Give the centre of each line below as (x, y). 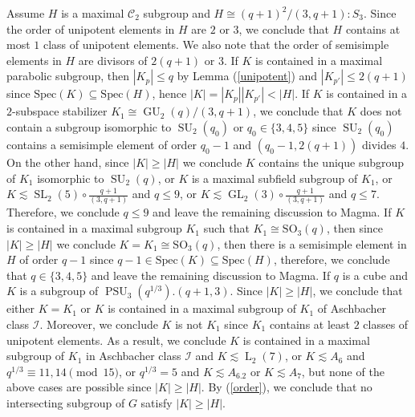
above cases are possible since (79, 387)
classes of (386, 324)
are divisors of (113, 60)
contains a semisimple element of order (102, 144)
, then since (355, 228)
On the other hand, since (68, 162)
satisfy (157, 403)
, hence (169, 93)
